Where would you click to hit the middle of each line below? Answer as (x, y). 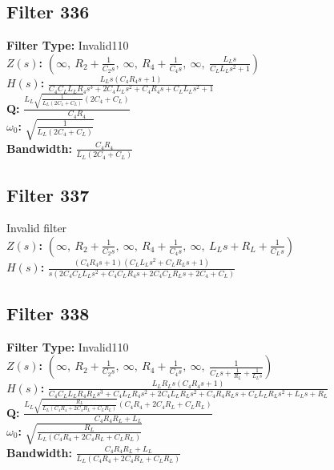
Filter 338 (48, 313)
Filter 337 (48, 194)
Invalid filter (37, 228)
